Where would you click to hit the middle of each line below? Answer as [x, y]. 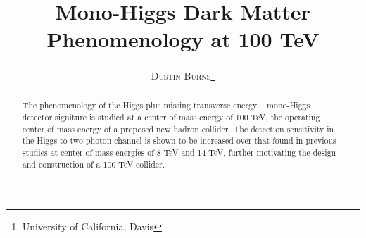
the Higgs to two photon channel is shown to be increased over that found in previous [179, 140]
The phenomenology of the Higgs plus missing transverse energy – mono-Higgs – [170, 105]
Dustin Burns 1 [183, 74]
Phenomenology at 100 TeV [183, 39]
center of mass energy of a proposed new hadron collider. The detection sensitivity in [178, 129]
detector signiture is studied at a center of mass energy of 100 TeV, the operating [171, 117]
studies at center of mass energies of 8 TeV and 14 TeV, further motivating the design [179, 152]
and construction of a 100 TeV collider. [94, 164]
